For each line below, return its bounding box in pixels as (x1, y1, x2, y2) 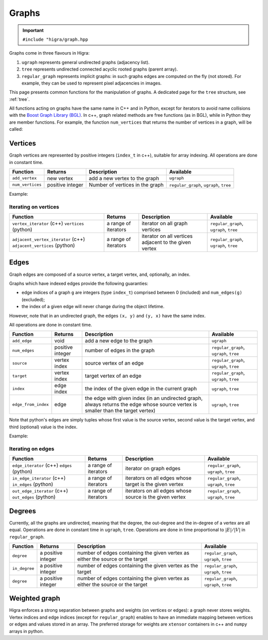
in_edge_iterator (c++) (12, 475, 66, 481)
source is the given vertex (125, 493, 186, 500)
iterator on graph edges (125, 465, 181, 472)
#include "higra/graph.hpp (22, 36, 88, 42)
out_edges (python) (12, 493, 56, 500)
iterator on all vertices (141, 233, 193, 240)
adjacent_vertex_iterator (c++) (12, 236, 85, 243)
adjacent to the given (141, 239, 191, 246)
